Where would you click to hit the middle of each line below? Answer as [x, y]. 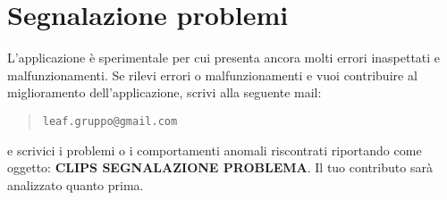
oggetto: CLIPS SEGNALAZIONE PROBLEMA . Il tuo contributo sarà [220, 167]
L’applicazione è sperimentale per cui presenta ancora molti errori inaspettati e [224, 58]
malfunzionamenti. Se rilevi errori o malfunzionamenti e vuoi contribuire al [212, 75]
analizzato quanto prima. [76, 184]
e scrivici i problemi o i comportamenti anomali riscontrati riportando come [215, 150]
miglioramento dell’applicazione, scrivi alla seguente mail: [164, 92]
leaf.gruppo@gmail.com [110, 121]
